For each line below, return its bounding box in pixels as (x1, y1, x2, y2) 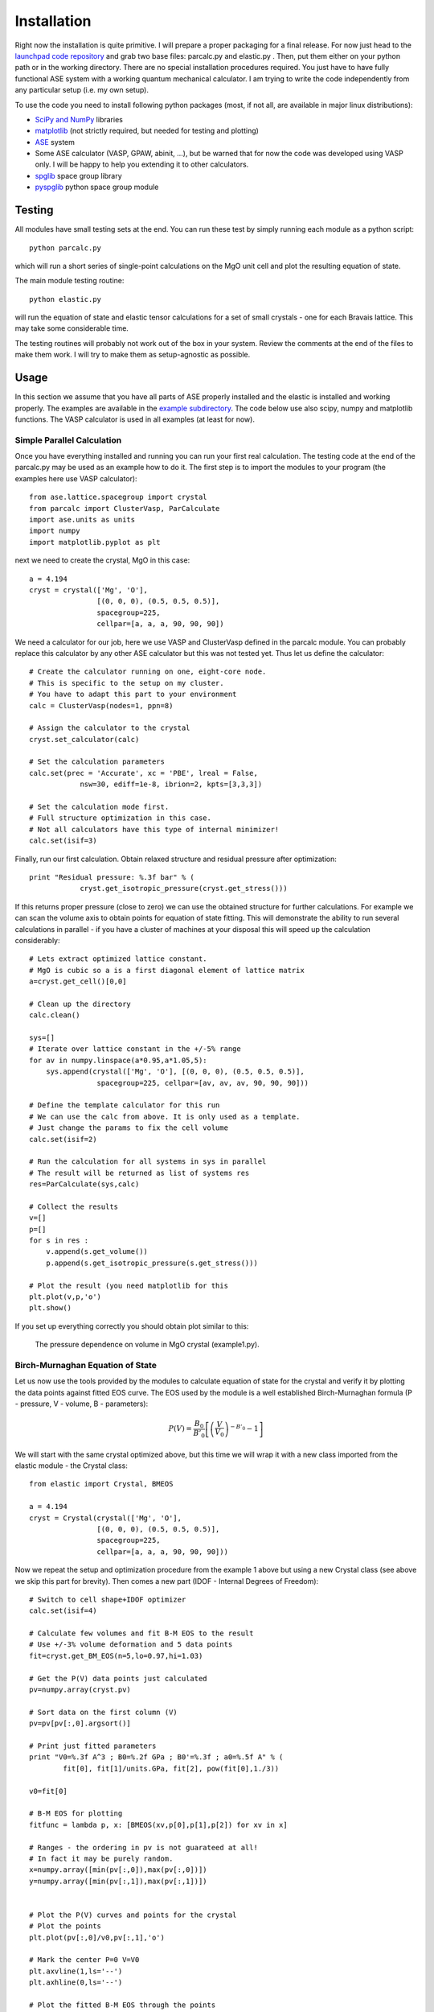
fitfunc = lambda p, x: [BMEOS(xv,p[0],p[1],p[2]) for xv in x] (29, 1820, 289, 1829)
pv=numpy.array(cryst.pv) (29, 1685, 132, 1694)
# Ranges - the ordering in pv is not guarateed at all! (29, 1843, 259, 1852)
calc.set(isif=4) (29, 1606, 97, 1615)
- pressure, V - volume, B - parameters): (14, 1399, 149, 1408)
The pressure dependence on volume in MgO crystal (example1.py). (35, 1340, 260, 1350)
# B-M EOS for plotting (29, 1809, 123, 1818)
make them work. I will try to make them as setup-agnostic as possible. (14, 350, 251, 360)
